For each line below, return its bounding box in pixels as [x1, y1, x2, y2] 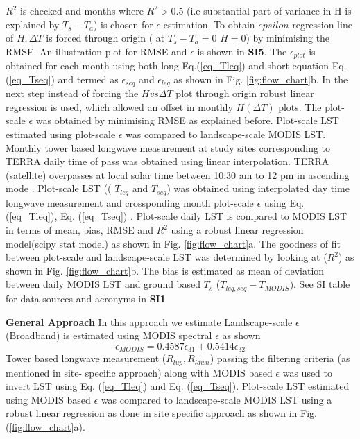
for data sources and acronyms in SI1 [6, 291, 166, 305]
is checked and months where [19, 3, 144, 17]
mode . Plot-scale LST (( [6, 181, 112, 196]
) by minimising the [246, 31, 330, 45]
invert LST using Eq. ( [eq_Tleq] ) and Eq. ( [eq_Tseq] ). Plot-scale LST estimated [6, 379, 350, 393]
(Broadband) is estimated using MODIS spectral [6, 328, 212, 343]
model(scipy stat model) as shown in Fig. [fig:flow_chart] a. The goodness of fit [6, 236, 341, 250]
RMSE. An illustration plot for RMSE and [6, 44, 187, 58]
